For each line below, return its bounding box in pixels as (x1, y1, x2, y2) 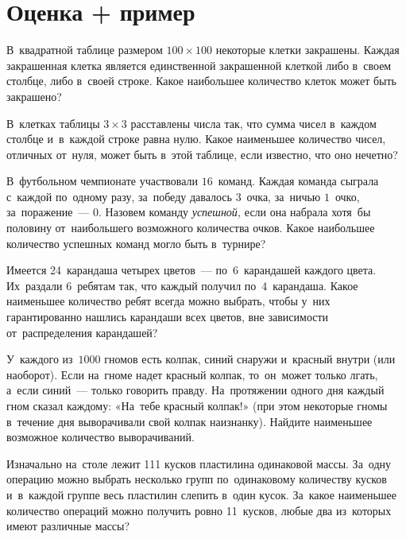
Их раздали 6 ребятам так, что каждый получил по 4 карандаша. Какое (6, 277, 358, 293)
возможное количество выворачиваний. (6, 428, 195, 445)
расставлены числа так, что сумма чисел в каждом (130, 114, 377, 131)
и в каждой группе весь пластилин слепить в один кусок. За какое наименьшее (6, 486, 397, 502)
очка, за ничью (246, 188, 321, 204)
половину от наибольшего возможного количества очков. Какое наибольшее (6, 219, 375, 236)
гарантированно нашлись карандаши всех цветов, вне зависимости (6, 308, 329, 325)
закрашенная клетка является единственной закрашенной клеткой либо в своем (6, 56, 392, 73)
